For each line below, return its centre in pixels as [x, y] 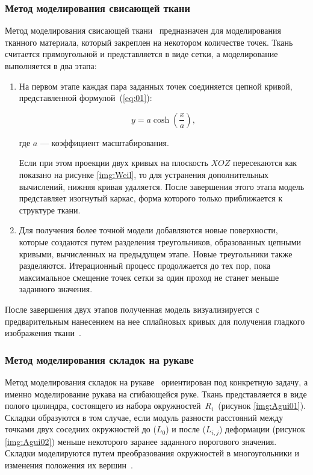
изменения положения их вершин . [69, 464]
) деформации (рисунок [262, 429]
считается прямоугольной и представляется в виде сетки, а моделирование [141, 54]
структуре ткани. [50, 210]
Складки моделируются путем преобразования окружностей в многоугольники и [152, 453]
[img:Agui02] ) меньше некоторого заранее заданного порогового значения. [141, 441]
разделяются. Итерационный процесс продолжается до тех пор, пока [145, 265]
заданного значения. [56, 289]
